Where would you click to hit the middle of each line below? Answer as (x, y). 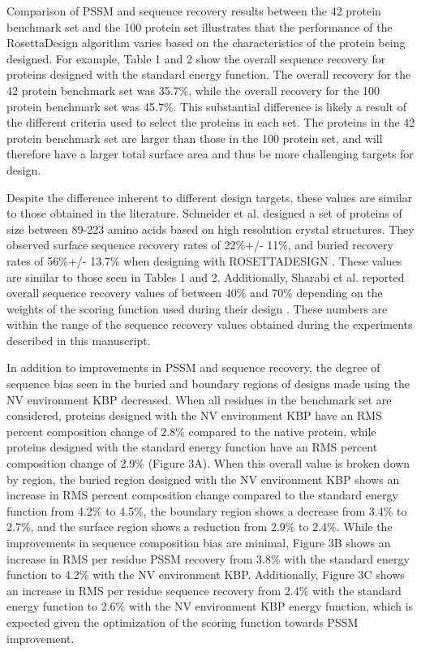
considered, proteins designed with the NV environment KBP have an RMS (194, 415)
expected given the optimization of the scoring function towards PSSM (183, 622)
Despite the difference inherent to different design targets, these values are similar (210, 197)
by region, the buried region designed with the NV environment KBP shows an (203, 479)
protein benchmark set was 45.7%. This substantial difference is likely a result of (206, 106)
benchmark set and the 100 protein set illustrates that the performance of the (200, 26)
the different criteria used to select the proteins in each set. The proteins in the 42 (211, 122)
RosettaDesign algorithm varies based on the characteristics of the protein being (206, 43)
